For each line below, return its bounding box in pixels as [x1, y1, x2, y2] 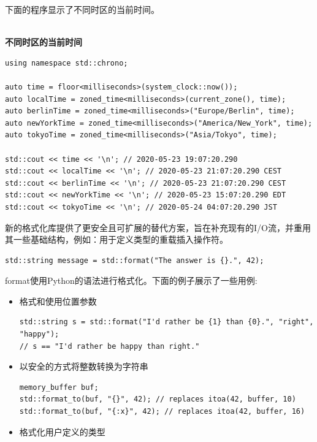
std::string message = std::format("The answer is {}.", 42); [5, 256, 264, 265]
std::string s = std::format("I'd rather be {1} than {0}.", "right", [19, 318, 314, 327]
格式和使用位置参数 [19, 294, 97, 307]
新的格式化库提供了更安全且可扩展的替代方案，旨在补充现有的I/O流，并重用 [5, 221, 311, 234]
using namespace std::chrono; [5, 58, 128, 67]
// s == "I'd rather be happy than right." [19, 341, 200, 351]
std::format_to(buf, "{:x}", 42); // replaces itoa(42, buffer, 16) [19, 407, 305, 416]
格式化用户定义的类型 [19, 425, 105, 438]
